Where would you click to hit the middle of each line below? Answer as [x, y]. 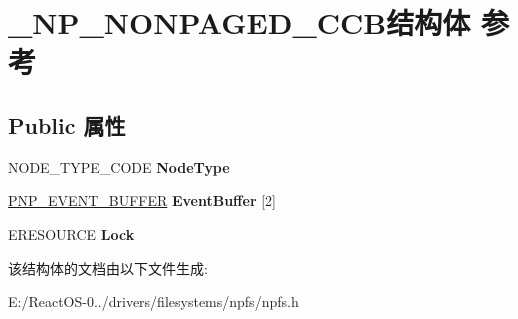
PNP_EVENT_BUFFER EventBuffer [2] [142, 200]
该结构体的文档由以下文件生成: [108, 267]
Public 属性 [67, 124]
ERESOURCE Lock [71, 233]
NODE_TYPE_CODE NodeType [119, 166]
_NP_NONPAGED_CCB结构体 [239, 22]
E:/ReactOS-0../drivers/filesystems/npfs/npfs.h [153, 301]
